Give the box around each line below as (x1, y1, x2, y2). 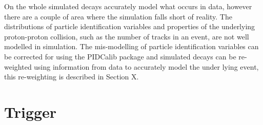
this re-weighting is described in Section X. (4, 71, 139, 82)
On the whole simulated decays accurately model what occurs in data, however (4, 1, 252, 11)
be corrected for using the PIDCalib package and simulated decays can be (4, 51, 236, 61)
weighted (4, 61, 32, 72)
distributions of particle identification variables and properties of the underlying (4, 21, 255, 32)
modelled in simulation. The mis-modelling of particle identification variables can (4, 41, 259, 52)
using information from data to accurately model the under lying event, (34, 61, 259, 72)
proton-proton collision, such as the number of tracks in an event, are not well (4, 31, 249, 41)
